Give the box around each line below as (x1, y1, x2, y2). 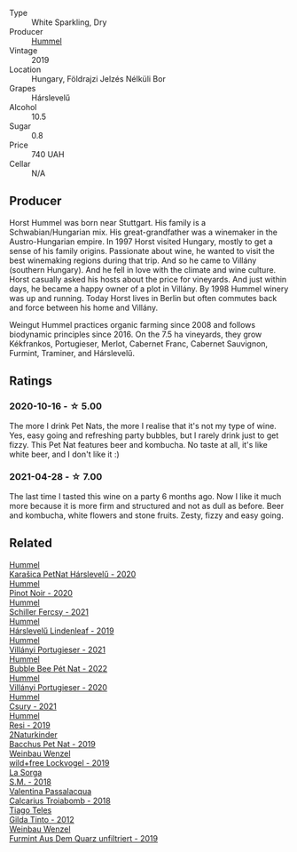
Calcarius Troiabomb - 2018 (9, 795, 111, 806)
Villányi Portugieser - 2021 (9, 644, 106, 655)
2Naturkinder (9, 729, 58, 740)
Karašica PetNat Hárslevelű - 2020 (9, 569, 137, 579)
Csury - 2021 (9, 701, 58, 712)
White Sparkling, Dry (31, 17, 107, 28)
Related (9, 536, 53, 551)
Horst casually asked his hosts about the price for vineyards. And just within (9, 274, 287, 284)
